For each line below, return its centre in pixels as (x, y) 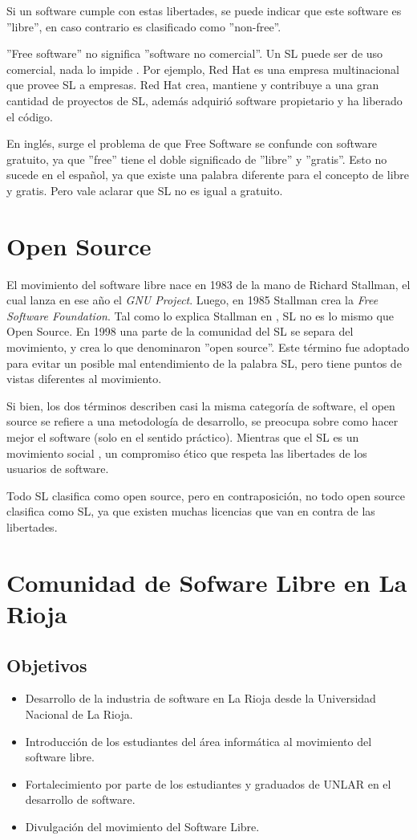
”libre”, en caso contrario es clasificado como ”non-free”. (144, 26)
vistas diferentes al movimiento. (84, 379)
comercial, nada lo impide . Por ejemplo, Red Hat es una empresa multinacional (203, 69)
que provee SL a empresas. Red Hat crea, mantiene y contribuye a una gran (193, 85)
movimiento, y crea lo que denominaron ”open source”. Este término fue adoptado (208, 347)
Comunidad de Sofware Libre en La (207, 582)
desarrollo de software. (80, 799)
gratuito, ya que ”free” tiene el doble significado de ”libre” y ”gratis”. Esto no (197, 159)
